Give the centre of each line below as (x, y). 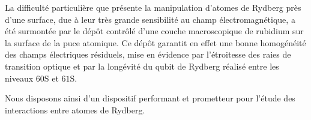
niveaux (19, 78)
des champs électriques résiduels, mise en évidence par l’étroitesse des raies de (148, 54)
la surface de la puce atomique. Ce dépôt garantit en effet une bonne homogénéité (155, 42)
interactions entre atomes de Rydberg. (75, 109)
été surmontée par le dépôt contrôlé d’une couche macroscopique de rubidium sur (154, 31)
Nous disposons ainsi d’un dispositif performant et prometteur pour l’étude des (150, 98)
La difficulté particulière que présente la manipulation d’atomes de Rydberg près (153, 7)
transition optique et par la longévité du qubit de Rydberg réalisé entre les (142, 66)
